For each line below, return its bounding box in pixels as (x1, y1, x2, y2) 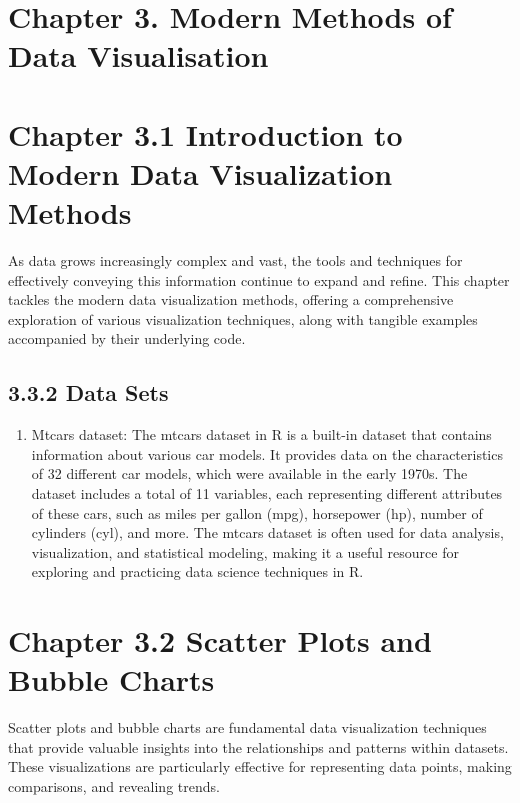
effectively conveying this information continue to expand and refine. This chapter (8, 269, 510, 290)
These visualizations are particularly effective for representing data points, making (8, 756, 512, 777)
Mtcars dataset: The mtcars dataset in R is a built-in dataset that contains (31, 424, 492, 445)
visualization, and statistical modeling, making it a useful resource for (31, 541, 459, 562)
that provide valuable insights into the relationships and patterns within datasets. (8, 736, 509, 757)
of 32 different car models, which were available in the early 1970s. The (31, 463, 468, 484)
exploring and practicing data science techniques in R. (31, 561, 364, 582)
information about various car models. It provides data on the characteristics (31, 443, 503, 464)
